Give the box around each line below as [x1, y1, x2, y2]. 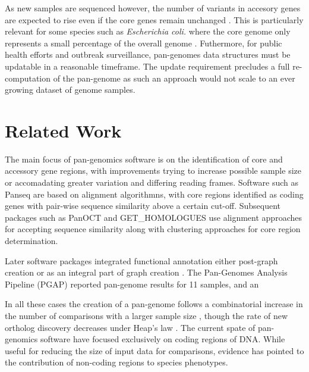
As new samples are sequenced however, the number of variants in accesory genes [5, 2, 301, 14]
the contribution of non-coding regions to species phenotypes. [5, 356, 228, 368]
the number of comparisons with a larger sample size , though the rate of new [5, 310, 288, 321]
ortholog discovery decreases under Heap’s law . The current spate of [5, 321, 256, 333]
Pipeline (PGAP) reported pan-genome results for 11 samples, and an [5, 277, 259, 290]
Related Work [5, 118, 122, 142]
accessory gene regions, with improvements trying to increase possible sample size [5, 164, 301, 177]
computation [5, 71, 51, 84]
